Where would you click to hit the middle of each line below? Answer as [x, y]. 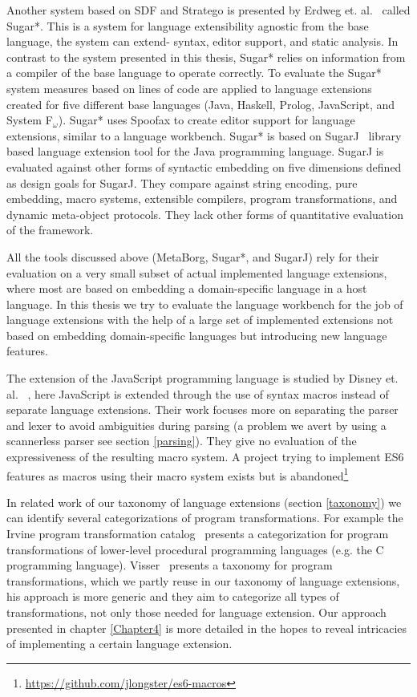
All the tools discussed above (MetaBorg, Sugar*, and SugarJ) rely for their [193, 256]
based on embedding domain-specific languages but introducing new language [197, 335]
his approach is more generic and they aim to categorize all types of [173, 596]
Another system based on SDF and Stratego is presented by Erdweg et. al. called [208, 10]
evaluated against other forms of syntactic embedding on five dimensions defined [204, 166]
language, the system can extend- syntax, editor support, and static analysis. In [202, 41]
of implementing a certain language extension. [119, 644]
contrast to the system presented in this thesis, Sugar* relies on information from [206, 57]
